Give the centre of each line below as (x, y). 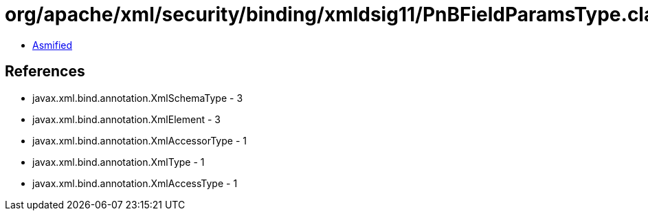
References (45, 72)
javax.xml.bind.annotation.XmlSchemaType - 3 (138, 98)
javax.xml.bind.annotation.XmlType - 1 (119, 162)
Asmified (53, 45)
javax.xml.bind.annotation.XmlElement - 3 (126, 119)
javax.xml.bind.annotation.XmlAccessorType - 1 (139, 140)
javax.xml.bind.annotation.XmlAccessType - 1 (135, 183)
